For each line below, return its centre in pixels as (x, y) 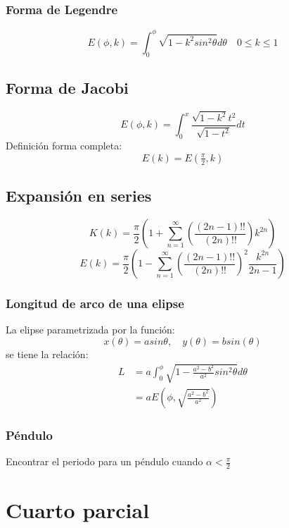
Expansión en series (79, 196)
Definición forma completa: (64, 146)
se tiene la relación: (47, 354)
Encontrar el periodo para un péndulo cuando (104, 461)
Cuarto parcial (78, 510)
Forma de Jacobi (67, 87)
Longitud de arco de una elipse (95, 303)
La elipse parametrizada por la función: (90, 330)
